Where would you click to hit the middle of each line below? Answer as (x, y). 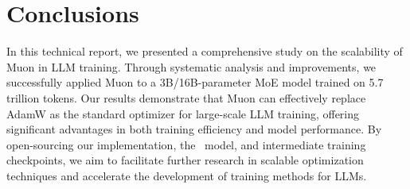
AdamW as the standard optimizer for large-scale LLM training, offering (183, 113)
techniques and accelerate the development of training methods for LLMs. (187, 175)
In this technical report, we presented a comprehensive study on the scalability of (205, 51)
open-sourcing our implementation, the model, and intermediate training (186, 144)
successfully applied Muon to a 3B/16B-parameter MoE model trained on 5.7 (195, 82)
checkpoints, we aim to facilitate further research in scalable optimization (185, 160)
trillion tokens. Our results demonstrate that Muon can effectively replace (186, 97)
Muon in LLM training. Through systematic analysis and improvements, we (191, 66)
